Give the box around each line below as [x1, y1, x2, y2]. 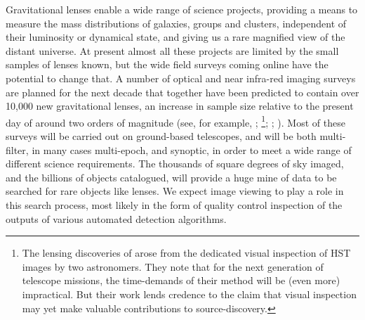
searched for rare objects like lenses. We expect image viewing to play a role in [6, 184, 344, 198]
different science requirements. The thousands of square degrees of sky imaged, [6, 156, 344, 171]
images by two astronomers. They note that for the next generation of [22, 259, 324, 274]
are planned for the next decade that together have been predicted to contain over [6, 84, 359, 99]
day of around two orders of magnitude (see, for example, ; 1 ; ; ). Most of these [6, 113, 345, 129]
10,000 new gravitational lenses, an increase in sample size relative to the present [6, 98, 354, 113]
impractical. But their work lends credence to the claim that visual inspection [22, 286, 357, 301]
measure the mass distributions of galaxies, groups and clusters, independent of [6, 15, 347, 30]
